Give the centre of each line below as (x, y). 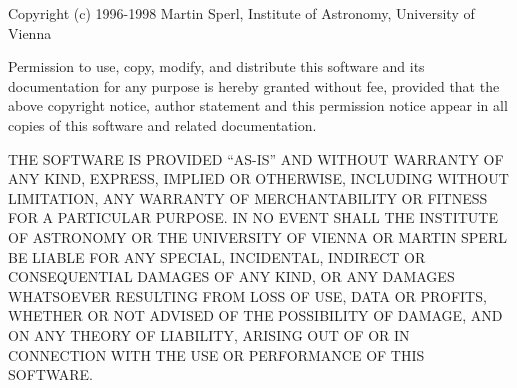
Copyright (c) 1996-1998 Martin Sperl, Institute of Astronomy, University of (241, 13)
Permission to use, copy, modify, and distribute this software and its (216, 66)
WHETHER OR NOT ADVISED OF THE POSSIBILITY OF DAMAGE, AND (255, 315)
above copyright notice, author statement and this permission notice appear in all (258, 105)
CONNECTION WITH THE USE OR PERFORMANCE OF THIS (216, 354)
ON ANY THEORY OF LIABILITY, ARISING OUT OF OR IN (209, 334)
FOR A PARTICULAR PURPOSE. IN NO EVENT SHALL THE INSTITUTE (253, 217)
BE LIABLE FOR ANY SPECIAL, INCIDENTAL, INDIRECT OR (217, 256)
